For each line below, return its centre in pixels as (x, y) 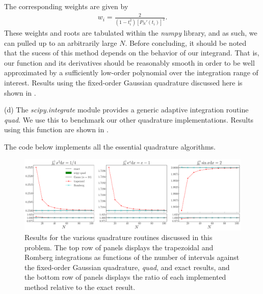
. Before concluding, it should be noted (186, 42)
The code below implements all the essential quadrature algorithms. (110, 146)
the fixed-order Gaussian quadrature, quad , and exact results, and (127, 267)
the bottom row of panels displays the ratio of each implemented (125, 277)
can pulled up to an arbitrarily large (61, 42)
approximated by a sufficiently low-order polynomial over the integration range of (131, 72)
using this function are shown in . (56, 129)
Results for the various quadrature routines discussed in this (119, 237)
